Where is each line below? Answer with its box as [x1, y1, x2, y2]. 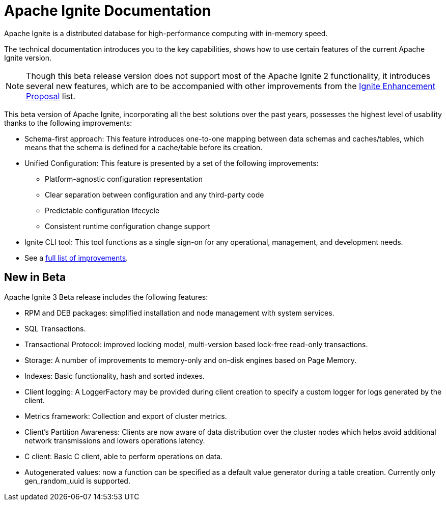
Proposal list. [26, 91, 75, 101]
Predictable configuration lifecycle [45, 206, 160, 215]
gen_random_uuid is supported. [24, 476, 130, 485]
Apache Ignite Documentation [4, 2, 211, 19]
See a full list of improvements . [24, 253, 128, 262]
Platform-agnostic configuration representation [45, 174, 203, 183]
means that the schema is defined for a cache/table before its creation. [24, 143, 263, 152]
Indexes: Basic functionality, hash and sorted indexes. [24, 371, 205, 380]
